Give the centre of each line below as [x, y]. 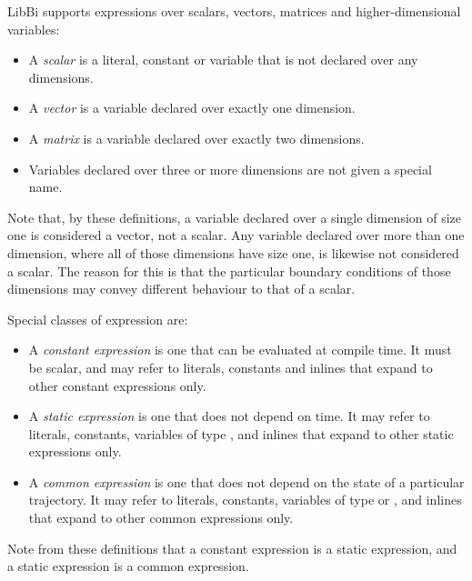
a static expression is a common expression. [128, 566]
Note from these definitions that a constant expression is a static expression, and [232, 548]
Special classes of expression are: [98, 319]
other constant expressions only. [117, 385]
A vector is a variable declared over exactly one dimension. [192, 108]
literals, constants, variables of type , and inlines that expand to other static [241, 433]
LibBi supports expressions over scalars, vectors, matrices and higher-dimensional [234, 11]
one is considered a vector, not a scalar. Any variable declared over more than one [236, 235]
